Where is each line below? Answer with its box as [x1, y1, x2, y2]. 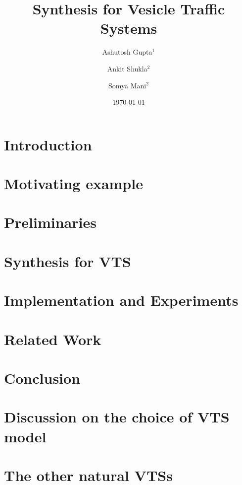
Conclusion [4, 367, 81, 388]
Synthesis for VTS [4, 251, 131, 271]
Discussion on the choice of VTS [4, 407, 230, 427]
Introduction [4, 134, 92, 154]
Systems [100, 18, 157, 38]
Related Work [4, 329, 101, 349]
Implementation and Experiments [4, 290, 239, 310]
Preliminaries [4, 212, 97, 232]
